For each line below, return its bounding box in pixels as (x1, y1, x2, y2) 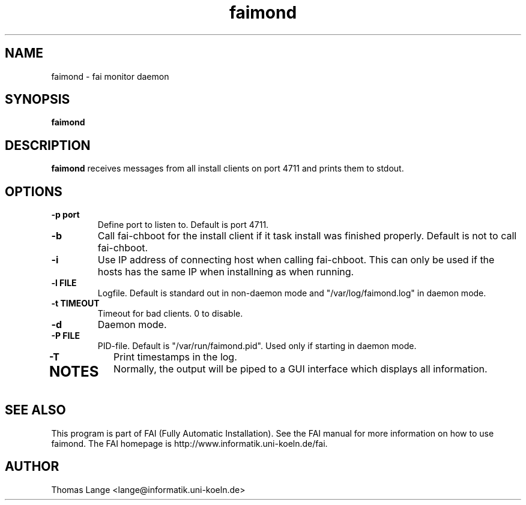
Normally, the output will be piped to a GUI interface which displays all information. (113, 363, 488, 375)
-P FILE (51, 330, 80, 341)
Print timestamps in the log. (113, 351, 237, 363)
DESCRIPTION (5, 137, 91, 153)
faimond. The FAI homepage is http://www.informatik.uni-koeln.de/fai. (51, 438, 328, 449)
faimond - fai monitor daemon (51, 71, 169, 82)
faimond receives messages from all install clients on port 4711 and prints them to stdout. (51, 163, 404, 174)
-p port (51, 209, 80, 220)
